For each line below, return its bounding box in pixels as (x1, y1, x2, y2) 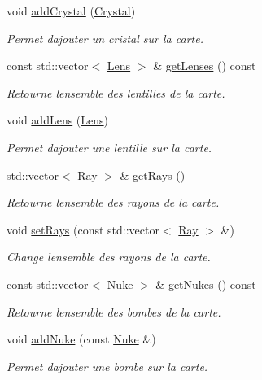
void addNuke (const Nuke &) (7, 330, 156, 347)
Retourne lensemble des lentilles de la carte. (7, 84, 225, 101)
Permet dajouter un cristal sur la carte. (7, 29, 203, 46)
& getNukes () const (155, 275, 256, 292)
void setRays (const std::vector (7, 221, 159, 238)
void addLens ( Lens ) (7, 111, 109, 129)
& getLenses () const (153, 57, 256, 74)
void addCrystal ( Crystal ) (7, 2, 136, 19)
